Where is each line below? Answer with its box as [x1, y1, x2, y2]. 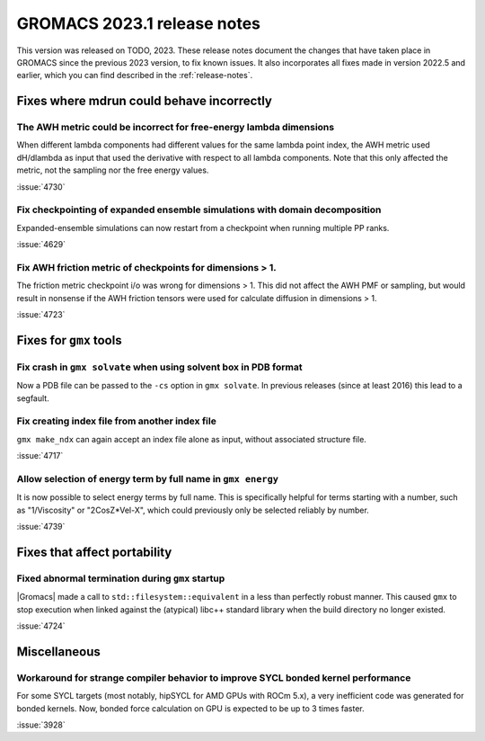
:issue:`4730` [16, 181, 66, 192]
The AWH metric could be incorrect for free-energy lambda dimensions [16, 121, 335, 134]
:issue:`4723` [16, 309, 66, 320]
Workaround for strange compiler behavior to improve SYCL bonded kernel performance [16, 671, 411, 683]
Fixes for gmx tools [16, 333, 122, 348]
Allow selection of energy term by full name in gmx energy [16, 472, 278, 485]
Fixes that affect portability [16, 544, 172, 559]
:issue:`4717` [16, 451, 64, 461]
